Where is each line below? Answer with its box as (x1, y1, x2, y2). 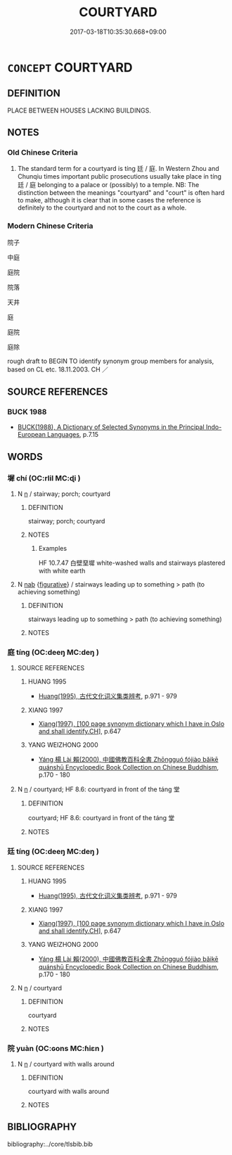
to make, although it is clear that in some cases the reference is (17, 196, 202, 205)
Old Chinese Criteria (7, 148, 79, 158)
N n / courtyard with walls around (17, 1060, 115, 1068)
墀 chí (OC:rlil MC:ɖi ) (7, 473, 81, 483)
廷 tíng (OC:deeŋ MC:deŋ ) (7, 847, 100, 857)
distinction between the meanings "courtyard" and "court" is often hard (17, 189, 225, 197)
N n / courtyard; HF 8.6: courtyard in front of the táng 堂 (17, 785, 181, 793)
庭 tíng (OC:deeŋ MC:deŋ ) (7, 648, 100, 658)
